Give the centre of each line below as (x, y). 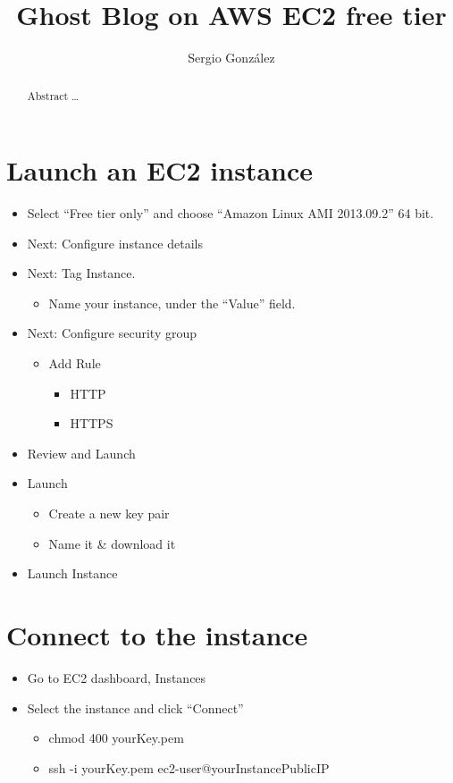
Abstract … (53, 95)
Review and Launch (81, 453)
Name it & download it (112, 543)
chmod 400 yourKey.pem (116, 738)
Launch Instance (72, 573)
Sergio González (231, 58)
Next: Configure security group (112, 333)
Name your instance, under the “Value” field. (172, 303)
